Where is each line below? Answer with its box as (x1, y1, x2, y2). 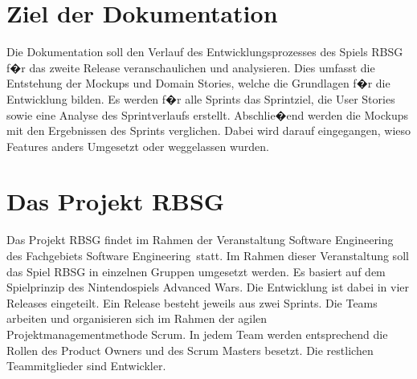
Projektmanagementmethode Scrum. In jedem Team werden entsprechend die (6, 325, 388, 342)
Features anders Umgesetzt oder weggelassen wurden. (6, 137, 269, 154)
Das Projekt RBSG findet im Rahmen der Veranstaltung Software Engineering (6, 231, 394, 248)
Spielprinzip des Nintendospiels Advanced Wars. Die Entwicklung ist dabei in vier (6, 279, 410, 295)
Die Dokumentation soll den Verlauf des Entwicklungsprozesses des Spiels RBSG (6, 43, 403, 60)
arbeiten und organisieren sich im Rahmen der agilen (6, 310, 268, 327)
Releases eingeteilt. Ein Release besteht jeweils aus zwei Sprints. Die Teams (6, 294, 378, 311)
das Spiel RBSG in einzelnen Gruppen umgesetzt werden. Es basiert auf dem (6, 263, 386, 279)
